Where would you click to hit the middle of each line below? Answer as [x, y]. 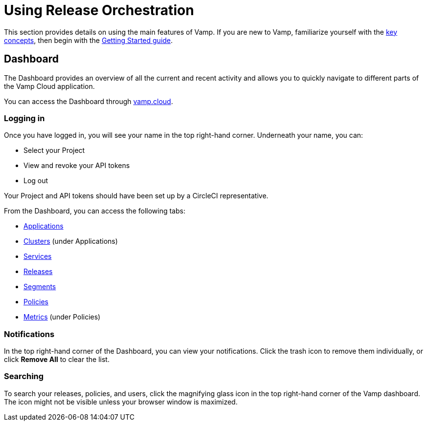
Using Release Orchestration [99, 10]
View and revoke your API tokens [77, 166]
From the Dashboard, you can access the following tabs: [95, 211]
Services [38, 256]
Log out [36, 181]
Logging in [24, 118]
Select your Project [54, 150]
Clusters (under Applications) [71, 241]
